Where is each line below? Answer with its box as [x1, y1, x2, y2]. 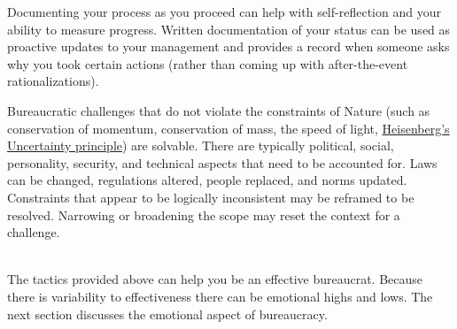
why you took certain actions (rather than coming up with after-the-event [7, 54, 408, 73]
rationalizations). [7, 72, 99, 90]
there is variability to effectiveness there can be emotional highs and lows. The [7, 287, 433, 305]
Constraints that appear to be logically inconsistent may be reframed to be [7, 187, 414, 206]
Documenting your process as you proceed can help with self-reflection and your [7, 3, 441, 20]
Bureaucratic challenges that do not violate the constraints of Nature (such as [7, 101, 430, 119]
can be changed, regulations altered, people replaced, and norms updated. [7, 171, 407, 189]
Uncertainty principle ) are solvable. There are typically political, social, [7, 136, 394, 155]
